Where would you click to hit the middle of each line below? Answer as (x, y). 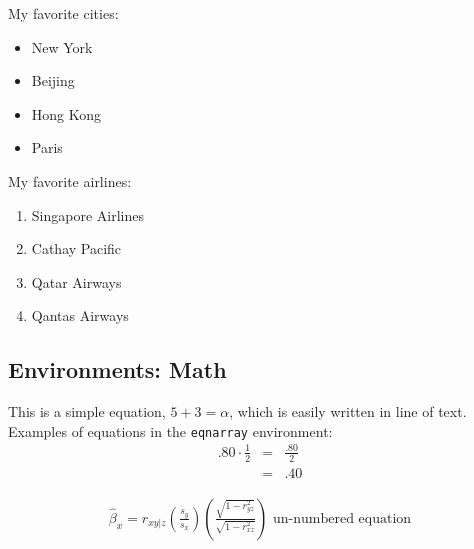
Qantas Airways (80, 315)
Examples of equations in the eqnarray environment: (170, 430)
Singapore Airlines (87, 214)
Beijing (53, 80)
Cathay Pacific (76, 248)
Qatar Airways (76, 281)
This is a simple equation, (87, 411)
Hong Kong (66, 113)
